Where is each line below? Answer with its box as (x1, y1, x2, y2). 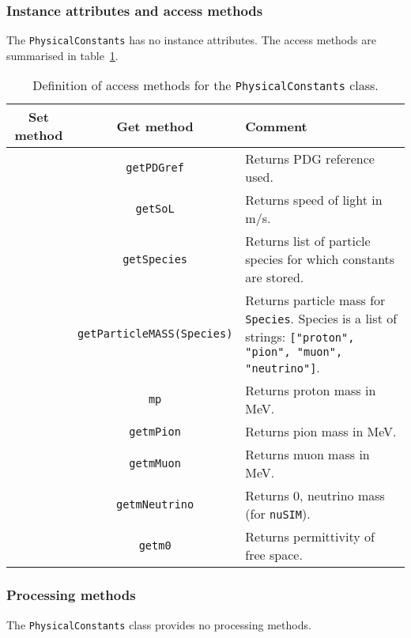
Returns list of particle (245, 232, 371, 251)
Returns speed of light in (245, 191, 383, 210)
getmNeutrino (115, 498, 194, 512)
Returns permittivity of (245, 527, 375, 546)
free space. (245, 546, 303, 564)
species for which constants (245, 250, 395, 269)
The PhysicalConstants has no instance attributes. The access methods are (6, 32, 376, 48)
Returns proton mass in (245, 381, 376, 400)
